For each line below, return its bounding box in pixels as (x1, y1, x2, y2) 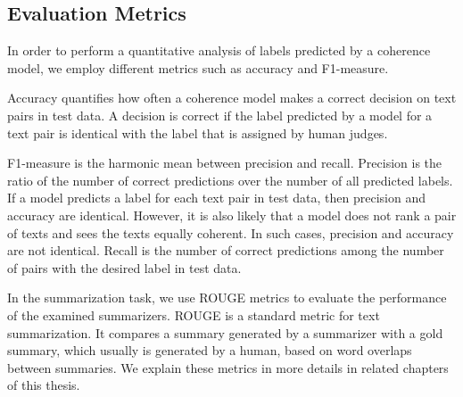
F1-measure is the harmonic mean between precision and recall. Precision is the (7, 153, 442, 172)
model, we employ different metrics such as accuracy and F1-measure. (7, 58, 389, 77)
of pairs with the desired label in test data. (7, 258, 242, 277)
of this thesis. (7, 376, 80, 394)
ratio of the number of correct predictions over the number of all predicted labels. (7, 170, 453, 189)
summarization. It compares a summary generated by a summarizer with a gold (7, 323, 443, 342)
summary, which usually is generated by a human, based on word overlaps (7, 341, 412, 360)
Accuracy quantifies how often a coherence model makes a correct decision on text (7, 88, 457, 107)
